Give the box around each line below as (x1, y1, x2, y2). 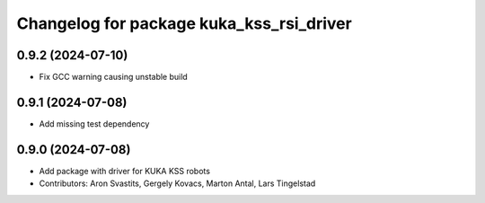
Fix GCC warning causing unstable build (39, 72, 188, 83)
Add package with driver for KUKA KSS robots (39, 165, 211, 176)
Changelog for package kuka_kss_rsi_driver (16, 13, 352, 33)
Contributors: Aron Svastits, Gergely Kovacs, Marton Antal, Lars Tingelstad (39, 178, 316, 189)
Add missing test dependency (39, 118, 150, 129)
